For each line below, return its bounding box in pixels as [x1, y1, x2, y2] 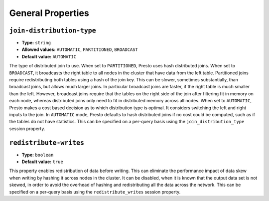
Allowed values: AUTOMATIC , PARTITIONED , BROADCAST [21, 46, 138, 52]
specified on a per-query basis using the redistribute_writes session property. [9, 189, 181, 195]
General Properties [9, 7, 89, 18]
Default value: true [21, 159, 63, 165]
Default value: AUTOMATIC [21, 53, 77, 59]
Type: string [21, 40, 51, 46]
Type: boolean [21, 152, 54, 158]
